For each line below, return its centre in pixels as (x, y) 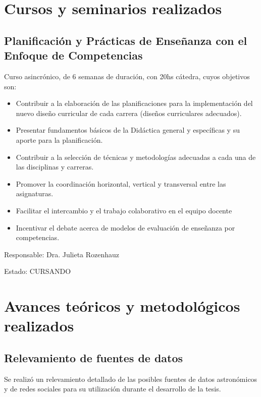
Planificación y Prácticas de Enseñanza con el (126, 40)
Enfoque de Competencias (73, 55)
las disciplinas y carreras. (55, 167)
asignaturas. (35, 193)
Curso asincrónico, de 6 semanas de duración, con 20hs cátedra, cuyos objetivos (127, 76)
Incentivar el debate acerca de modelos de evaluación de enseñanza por (125, 227)
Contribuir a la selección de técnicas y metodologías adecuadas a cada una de (136, 157)
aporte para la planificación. (59, 139)
